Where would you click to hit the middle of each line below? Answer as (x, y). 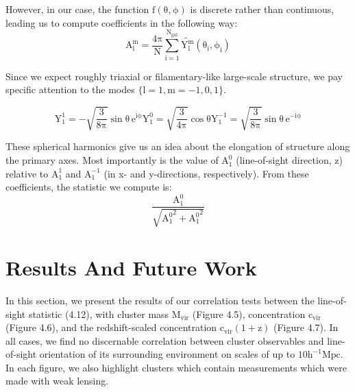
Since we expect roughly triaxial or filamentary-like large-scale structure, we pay (174, 76)
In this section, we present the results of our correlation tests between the (160, 300)
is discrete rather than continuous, (262, 9)
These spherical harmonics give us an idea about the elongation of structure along (178, 146)
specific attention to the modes (70, 89)
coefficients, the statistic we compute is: (89, 187)
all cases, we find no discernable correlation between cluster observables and (165, 340)
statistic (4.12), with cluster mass (99, 314)
